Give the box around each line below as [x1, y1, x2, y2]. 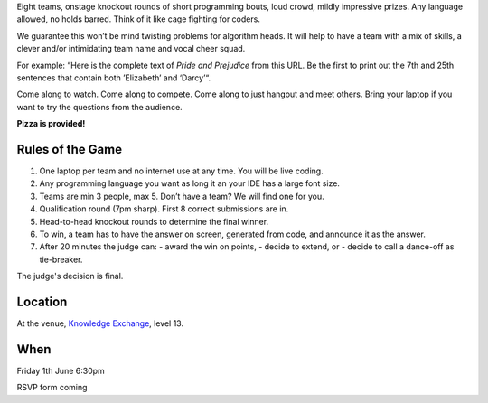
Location [16, 294, 68, 309]
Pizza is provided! [16, 118, 86, 129]
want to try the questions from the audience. [16, 101, 183, 112]
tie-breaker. [39, 254, 83, 265]
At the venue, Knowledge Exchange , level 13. [16, 318, 184, 329]
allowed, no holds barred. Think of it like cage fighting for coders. [16, 14, 261, 24]
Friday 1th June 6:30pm [16, 365, 106, 376]
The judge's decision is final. [16, 271, 124, 282]
